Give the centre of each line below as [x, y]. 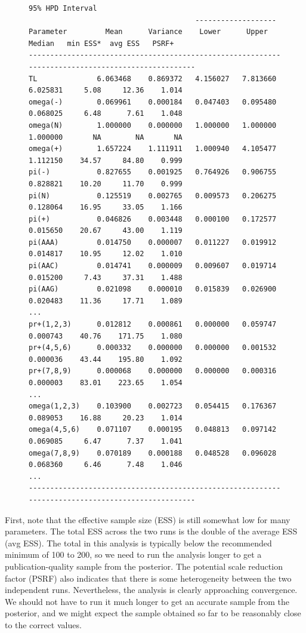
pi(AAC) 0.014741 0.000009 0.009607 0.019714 [153, 266]
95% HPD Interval [63, 8]
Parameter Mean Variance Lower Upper [148, 32]
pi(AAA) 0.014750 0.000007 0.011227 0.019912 [153, 242]
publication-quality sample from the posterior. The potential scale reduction [144, 566]
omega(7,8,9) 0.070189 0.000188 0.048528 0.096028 [153, 453]
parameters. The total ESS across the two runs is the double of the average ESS [151, 531]
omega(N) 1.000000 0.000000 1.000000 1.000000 [153, 125]
